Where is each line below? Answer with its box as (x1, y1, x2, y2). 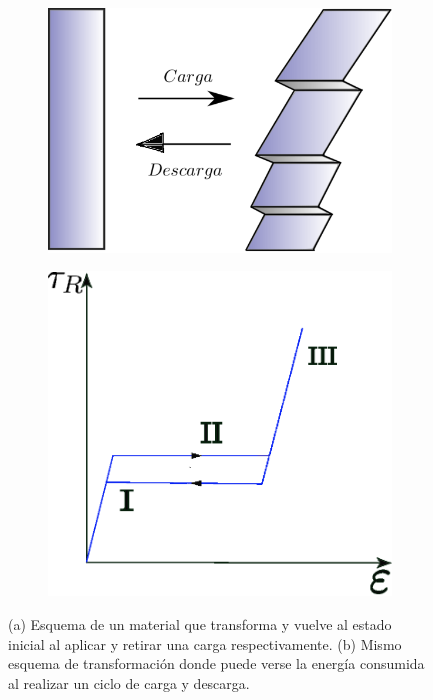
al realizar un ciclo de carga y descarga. (8, 672, 250, 693)
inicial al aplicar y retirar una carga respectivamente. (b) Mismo (8, 633, 402, 654)
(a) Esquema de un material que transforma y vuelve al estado (8, 613, 392, 634)
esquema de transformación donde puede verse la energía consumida (8, 653, 425, 674)
